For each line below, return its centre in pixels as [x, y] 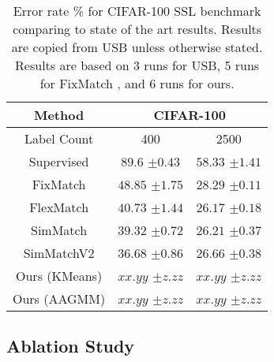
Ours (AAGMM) [59, 299]
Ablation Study [71, 346]
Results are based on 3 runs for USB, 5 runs [137, 65]
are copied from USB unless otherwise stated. [137, 47]
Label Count [59, 138]
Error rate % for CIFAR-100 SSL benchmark [137, 11]
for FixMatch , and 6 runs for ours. [137, 83]
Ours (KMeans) [59, 276]
